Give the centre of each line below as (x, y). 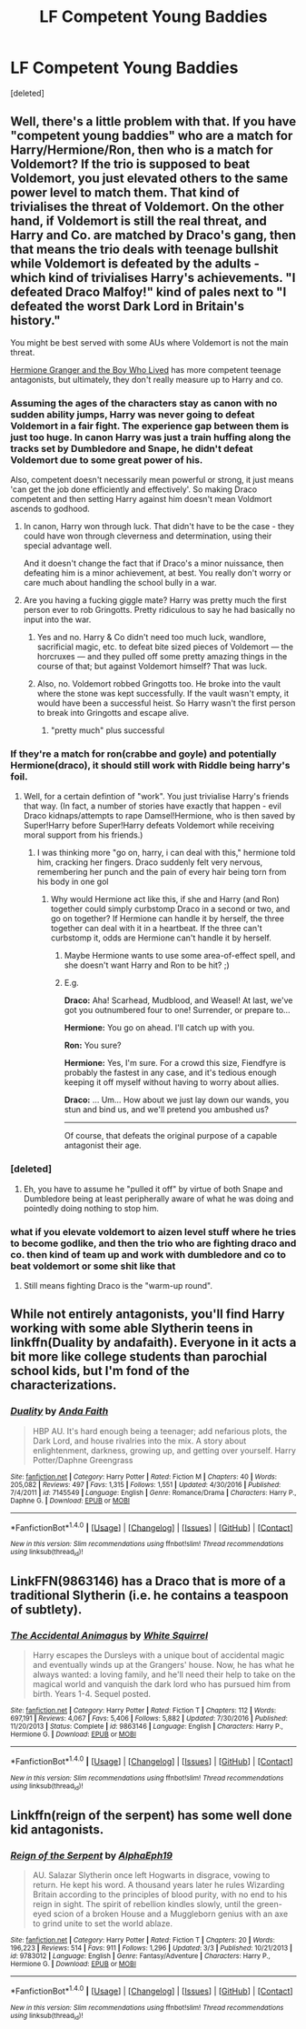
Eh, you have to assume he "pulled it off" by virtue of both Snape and (153, 1189)
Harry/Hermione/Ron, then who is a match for (142, 151)
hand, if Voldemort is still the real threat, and (138, 221)
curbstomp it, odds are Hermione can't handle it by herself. (161, 938)
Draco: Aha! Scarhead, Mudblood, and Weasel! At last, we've (178, 1000)
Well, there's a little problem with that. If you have (153, 121)
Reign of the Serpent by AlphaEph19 (92, 1855)
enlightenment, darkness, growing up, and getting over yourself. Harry (164, 1450)
